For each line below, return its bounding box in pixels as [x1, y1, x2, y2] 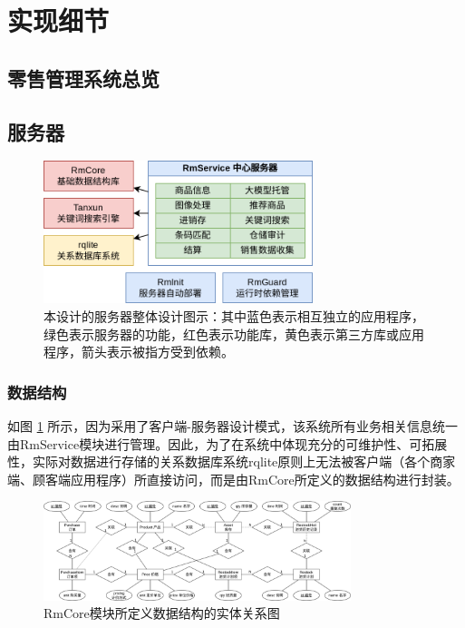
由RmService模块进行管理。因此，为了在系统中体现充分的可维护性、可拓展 [7, 434, 448, 453]
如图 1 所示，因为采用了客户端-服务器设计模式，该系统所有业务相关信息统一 [7, 416, 458, 435]
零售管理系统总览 [7, 64, 160, 92]
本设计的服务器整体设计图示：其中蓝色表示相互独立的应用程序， [44, 306, 424, 325]
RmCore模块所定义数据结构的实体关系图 [44, 603, 280, 623]
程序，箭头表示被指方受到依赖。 [44, 342, 234, 361]
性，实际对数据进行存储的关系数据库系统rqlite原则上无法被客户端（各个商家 [7, 452, 456, 471]
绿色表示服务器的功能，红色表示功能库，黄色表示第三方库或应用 [44, 324, 424, 343]
